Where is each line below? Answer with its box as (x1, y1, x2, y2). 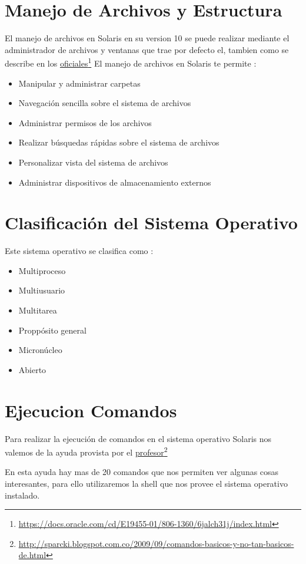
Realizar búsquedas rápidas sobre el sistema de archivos (18, 136, 219, 149)
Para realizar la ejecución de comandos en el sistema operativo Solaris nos (5, 432, 272, 444)
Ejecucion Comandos (5, 398, 177, 422)
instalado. (5, 489, 40, 501)
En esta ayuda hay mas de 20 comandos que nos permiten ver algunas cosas (5, 466, 279, 478)
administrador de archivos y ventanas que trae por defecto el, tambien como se (5, 43, 289, 55)
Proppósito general (18, 324, 87, 336)
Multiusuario (18, 284, 65, 296)
